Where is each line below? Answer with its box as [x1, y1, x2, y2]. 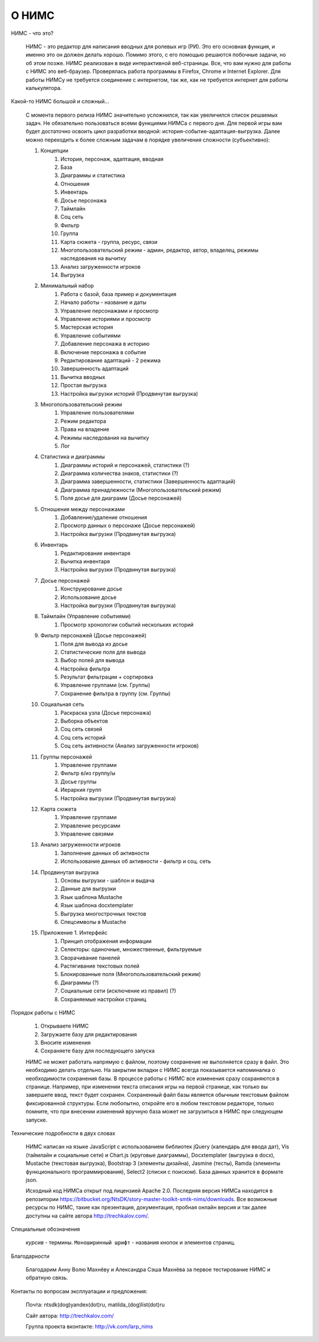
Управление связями [60, 830, 114, 837]
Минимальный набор [40, 282, 95, 290]
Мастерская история [60, 323, 113, 331]
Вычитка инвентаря [60, 557, 110, 565]
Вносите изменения [40, 1039, 91, 1046]
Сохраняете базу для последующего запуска [40, 1047, 155, 1054]
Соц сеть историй [60, 734, 106, 741]
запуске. [25, 1116, 47, 1123]
